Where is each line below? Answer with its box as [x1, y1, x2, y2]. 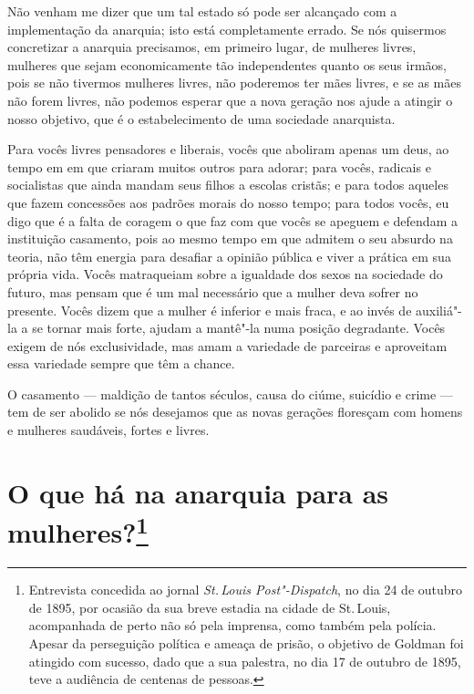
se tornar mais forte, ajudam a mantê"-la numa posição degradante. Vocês [32, 318, 446, 337]
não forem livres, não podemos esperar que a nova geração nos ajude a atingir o [7, 90, 453, 109]
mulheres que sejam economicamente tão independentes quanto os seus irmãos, [7, 55, 447, 74]
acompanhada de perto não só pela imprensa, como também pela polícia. [28, 616, 437, 635]
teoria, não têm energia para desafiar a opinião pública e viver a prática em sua [7, 246, 451, 265]
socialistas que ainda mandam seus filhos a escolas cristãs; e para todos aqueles [7, 175, 448, 194]
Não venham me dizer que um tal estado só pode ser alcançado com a [7, 2, 397, 20]
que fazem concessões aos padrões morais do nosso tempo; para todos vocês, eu [7, 192, 449, 212]
